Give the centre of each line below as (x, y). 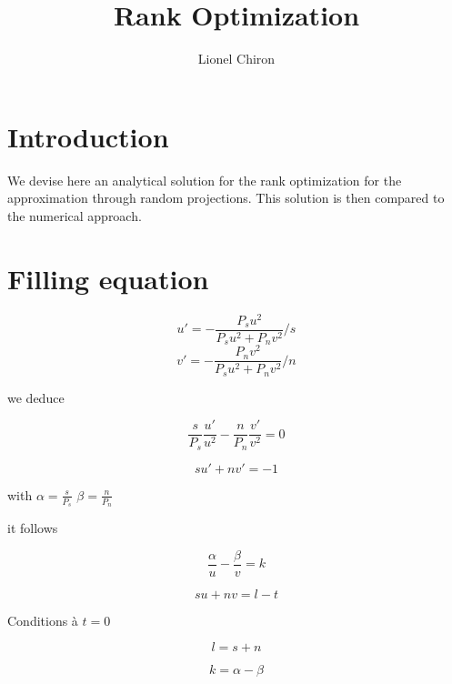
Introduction (88, 136)
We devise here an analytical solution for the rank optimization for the (205, 180)
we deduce (36, 397)
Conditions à (43, 620)
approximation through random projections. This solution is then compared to (226, 198)
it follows (33, 528)
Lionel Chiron (236, 59)
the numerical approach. (75, 215)
